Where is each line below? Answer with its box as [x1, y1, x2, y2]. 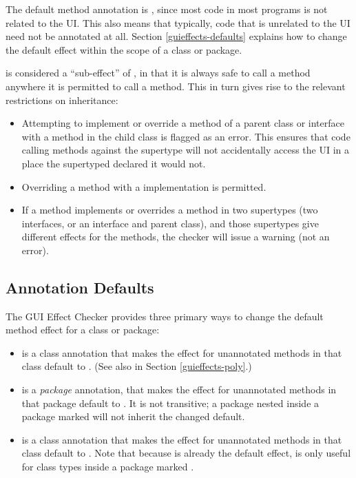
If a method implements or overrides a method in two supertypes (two [21, 202, 318, 217]
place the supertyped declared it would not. [21, 156, 206, 170]
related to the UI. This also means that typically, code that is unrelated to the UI [6, 15, 350, 30]
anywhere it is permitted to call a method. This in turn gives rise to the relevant [6, 79, 346, 93]
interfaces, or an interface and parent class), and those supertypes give [21, 216, 319, 230]
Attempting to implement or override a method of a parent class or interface [21, 116, 344, 130]
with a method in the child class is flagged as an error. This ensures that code [21, 129, 350, 143]
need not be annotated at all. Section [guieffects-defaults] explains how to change [6, 29, 347, 43]
